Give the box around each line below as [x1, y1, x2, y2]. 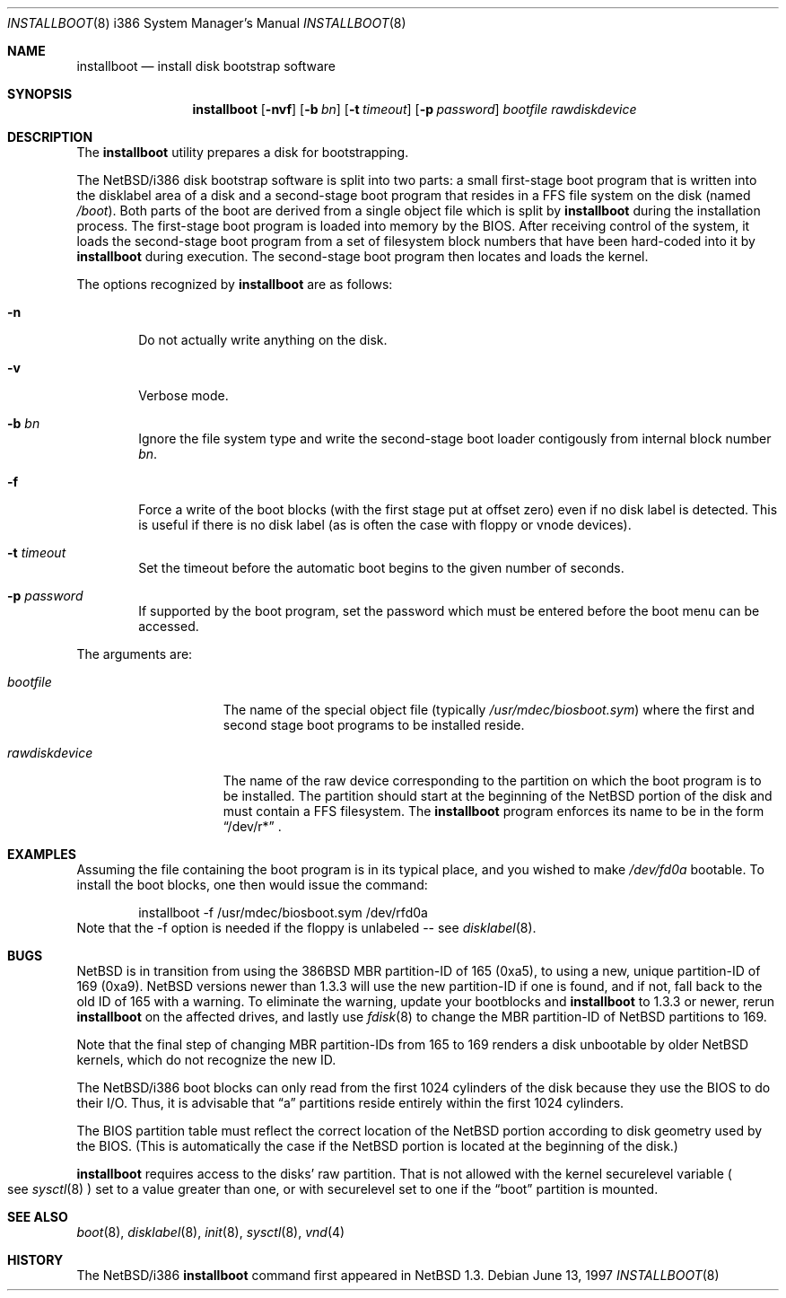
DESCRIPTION [7, 129, 93, 145]
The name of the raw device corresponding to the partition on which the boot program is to [223, 773, 762, 788]
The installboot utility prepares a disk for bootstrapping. [76, 145, 409, 160]
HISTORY [7, 1252, 64, 1267]
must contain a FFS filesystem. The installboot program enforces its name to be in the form [223, 803, 764, 819]
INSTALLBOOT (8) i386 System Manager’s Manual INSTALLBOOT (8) [7, 15, 406, 31]
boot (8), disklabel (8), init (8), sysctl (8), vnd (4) [76, 1224, 345, 1240]
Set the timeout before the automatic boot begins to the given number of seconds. [138, 560, 624, 575]
